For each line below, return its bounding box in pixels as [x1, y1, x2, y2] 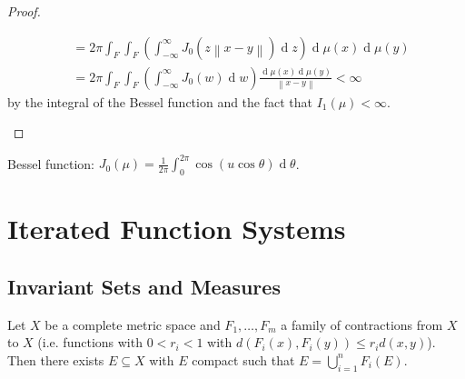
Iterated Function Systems [7, 210, 346, 247]
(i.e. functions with [37, 333, 143, 352]
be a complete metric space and [45, 314, 221, 334]
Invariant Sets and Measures [7, 272, 281, 300]
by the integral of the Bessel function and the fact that [7, 92, 312, 111]
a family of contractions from [281, 314, 443, 334]
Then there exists [7, 350, 104, 369]
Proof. [7, 2, 41, 20]
